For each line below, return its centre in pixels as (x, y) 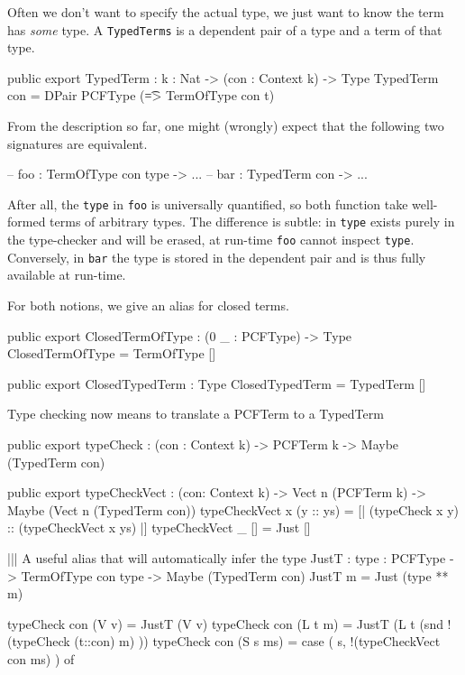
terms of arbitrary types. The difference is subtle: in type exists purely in (252, 222)
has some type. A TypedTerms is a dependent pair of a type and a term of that (225, 29)
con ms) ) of (41, 658)
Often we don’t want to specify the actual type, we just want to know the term (226, 12)
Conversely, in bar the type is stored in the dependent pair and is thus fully (217, 257)
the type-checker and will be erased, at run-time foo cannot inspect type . (211, 240)
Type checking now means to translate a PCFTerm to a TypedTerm (196, 414)
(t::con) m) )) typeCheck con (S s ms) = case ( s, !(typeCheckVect (257, 641)
